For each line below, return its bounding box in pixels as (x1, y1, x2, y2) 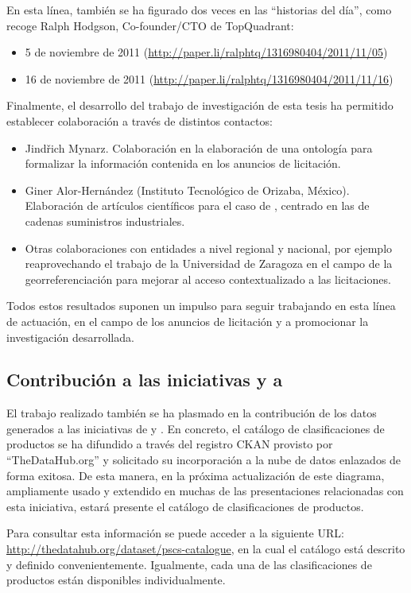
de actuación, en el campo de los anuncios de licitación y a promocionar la (6, 312, 369, 329)
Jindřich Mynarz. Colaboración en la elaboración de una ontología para (25, 139, 373, 156)
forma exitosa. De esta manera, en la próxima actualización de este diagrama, (6, 467, 385, 483)
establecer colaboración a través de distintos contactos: (6, 112, 273, 129)
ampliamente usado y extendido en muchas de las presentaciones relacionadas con (6, 483, 404, 499)
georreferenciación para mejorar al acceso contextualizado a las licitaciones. (25, 270, 391, 287)
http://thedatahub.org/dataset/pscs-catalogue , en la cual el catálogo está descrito (6, 541, 405, 557)
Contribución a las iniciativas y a (6, 367, 283, 392)
